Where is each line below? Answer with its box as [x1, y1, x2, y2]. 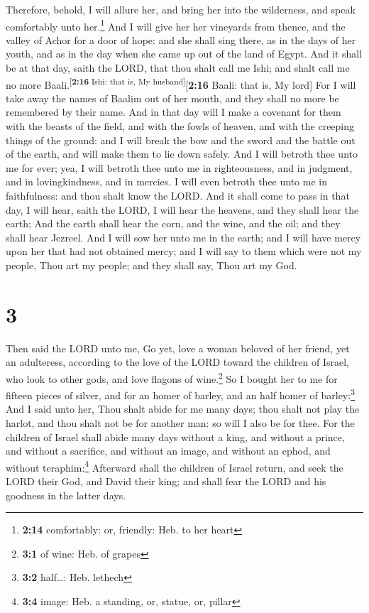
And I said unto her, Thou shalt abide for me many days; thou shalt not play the [6, 401, 360, 416]
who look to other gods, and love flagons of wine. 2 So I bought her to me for [6, 369, 338, 386]
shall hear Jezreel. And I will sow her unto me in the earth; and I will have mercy [6, 229, 361, 244]
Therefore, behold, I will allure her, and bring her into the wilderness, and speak [6, 2, 356, 16]
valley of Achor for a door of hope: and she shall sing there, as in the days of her [6, 32, 356, 47]
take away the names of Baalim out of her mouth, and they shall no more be [6, 90, 339, 105]
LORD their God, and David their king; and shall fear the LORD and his [6, 474, 326, 489]
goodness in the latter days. [6, 487, 126, 502]
